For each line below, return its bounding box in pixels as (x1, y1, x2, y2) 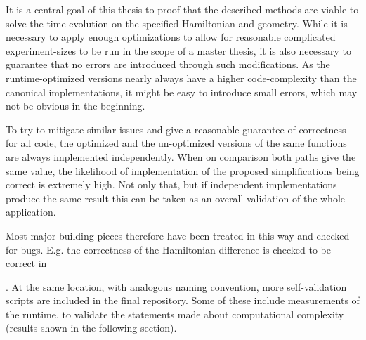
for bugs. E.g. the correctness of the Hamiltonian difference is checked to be (6, 242, 332, 256)
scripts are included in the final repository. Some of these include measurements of (6, 293, 360, 308)
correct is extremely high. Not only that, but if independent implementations (6, 177, 337, 192)
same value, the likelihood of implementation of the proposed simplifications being (6, 163, 360, 178)
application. (6, 204, 56, 219)
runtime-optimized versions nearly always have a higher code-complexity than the (6, 70, 357, 85)
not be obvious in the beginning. (6, 98, 145, 113)
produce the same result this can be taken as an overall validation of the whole (6, 190, 346, 205)
